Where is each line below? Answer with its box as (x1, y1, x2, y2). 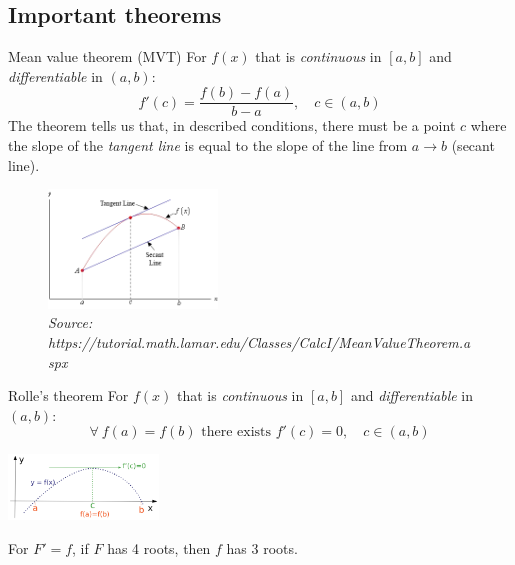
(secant (451, 135, 495, 156)
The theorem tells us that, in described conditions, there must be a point (8, 115, 456, 136)
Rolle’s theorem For (8, 385, 129, 406)
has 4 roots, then (107, 537, 211, 558)
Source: (48, 312, 93, 333)
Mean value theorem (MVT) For (8, 46, 207, 67)
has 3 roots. (226, 537, 298, 558)
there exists (201, 425, 272, 440)
